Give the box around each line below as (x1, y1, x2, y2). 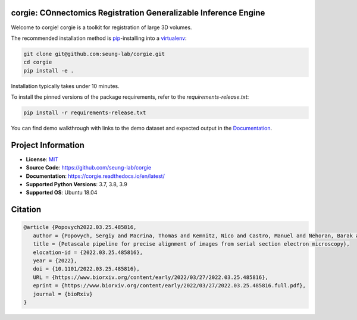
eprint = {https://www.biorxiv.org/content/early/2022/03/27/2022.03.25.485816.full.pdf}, (33, 283, 306, 289)
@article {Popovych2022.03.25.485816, (23, 224, 137, 231)
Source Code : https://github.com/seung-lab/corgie (26, 164, 152, 171)
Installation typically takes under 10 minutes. (11, 82, 120, 89)
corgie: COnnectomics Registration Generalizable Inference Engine (11, 8, 265, 18)
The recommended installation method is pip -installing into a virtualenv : (11, 34, 187, 42)
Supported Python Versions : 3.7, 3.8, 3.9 (26, 181, 127, 188)
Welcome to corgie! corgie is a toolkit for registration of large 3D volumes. (11, 24, 192, 31)
